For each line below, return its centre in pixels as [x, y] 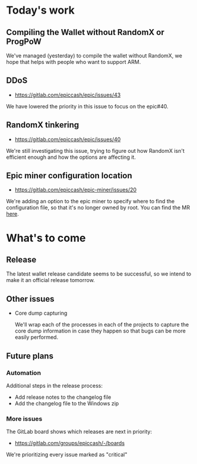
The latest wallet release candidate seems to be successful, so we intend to [99, 274]
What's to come [46, 238]
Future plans [30, 356]
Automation [24, 373]
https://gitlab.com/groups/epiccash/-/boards [70, 443]
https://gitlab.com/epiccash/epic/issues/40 [68, 139]
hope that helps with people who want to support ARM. [74, 62]
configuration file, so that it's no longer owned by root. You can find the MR [98, 207]
